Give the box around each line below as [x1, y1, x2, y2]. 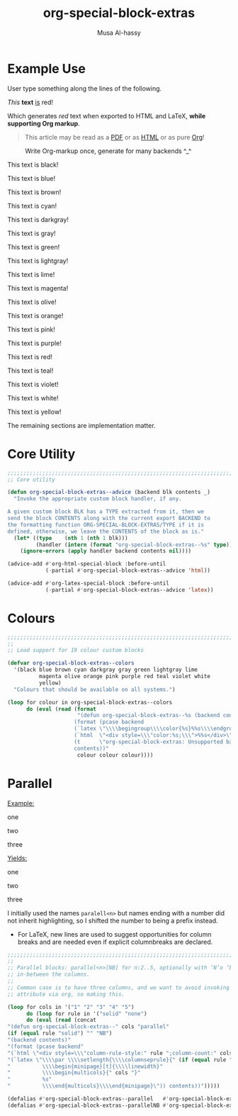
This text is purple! [7, 339, 62, 347]
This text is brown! [7, 188, 62, 196]
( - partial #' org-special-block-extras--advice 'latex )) [45, 586, 214, 593]
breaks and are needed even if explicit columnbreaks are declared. [17, 937, 213, 946]
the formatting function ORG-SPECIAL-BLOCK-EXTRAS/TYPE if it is [7, 521, 204, 529]
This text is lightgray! [7, 257, 69, 265]
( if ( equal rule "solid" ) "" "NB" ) [7, 1030, 113, 1037]
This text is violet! [7, 380, 59, 388]
